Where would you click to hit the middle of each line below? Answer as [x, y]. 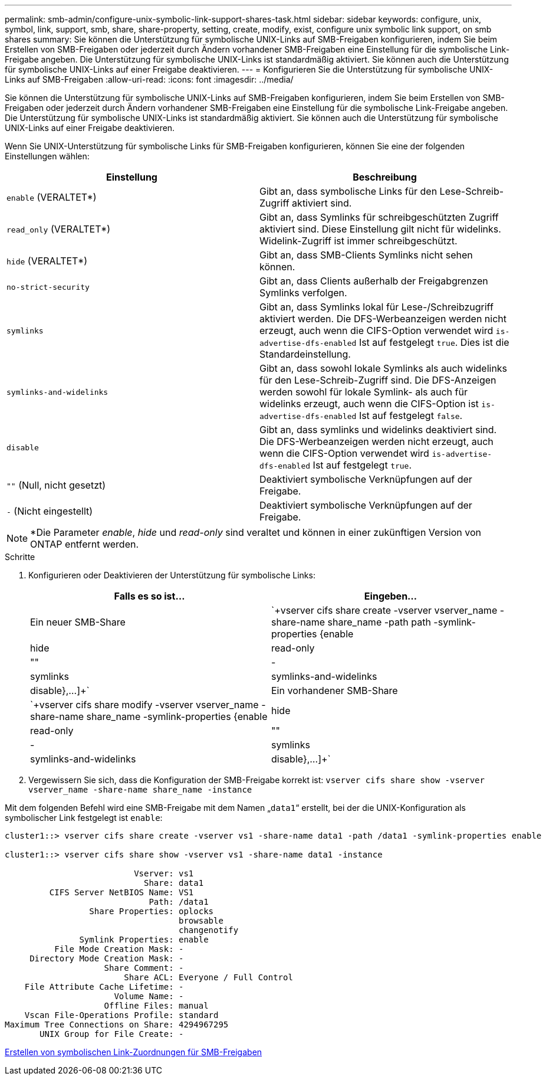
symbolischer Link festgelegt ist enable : [84, 818]
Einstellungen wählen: [47, 156]
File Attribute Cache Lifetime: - [104, 987]
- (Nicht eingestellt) [50, 511]
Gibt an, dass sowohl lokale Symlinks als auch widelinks [384, 368]
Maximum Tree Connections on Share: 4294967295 [117, 1025]
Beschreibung [385, 177]
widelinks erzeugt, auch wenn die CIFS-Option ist [369, 404]
